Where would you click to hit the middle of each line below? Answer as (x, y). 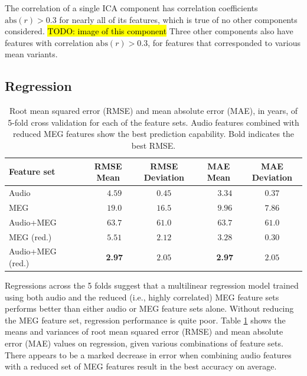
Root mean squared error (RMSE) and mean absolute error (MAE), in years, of (153, 111)
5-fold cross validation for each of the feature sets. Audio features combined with (153, 122)
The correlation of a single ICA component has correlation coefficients (131, 8)
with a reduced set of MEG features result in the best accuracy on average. (141, 366)
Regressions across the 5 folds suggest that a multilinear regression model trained (152, 285)
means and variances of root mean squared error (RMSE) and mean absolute (144, 331)
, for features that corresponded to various (224, 42)
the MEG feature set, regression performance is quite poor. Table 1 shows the (145, 320)
